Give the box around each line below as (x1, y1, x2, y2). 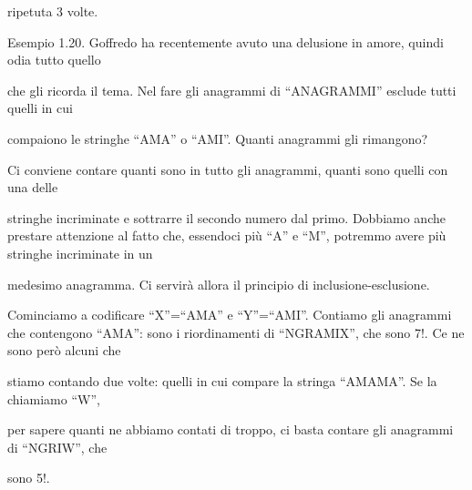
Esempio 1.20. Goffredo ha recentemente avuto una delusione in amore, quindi (7, 32, 444, 51)
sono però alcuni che (7, 341, 121, 360)
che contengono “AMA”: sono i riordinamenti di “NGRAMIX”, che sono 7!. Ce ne (7, 322, 465, 342)
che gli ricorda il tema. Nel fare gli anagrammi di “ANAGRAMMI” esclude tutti (7, 80, 457, 99)
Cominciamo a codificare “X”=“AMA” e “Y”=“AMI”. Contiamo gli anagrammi (7, 305, 452, 324)
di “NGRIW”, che (7, 437, 108, 456)
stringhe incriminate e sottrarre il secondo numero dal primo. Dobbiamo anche (7, 208, 446, 227)
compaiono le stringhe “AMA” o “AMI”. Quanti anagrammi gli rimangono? (7, 128, 428, 148)
